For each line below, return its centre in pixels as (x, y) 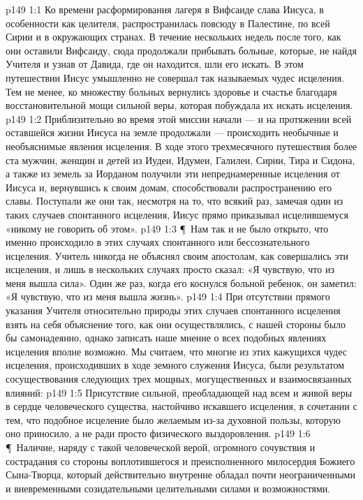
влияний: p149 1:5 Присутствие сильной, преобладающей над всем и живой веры (179, 392)
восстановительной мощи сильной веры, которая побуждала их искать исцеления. (179, 105)
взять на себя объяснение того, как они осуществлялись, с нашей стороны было (176, 324)
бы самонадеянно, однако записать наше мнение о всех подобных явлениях (166, 338)
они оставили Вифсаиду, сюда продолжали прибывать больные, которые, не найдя (181, 50)
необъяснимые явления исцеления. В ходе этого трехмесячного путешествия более (181, 146)
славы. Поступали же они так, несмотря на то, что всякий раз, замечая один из (175, 201)
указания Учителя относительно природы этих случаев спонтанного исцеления (173, 310)
